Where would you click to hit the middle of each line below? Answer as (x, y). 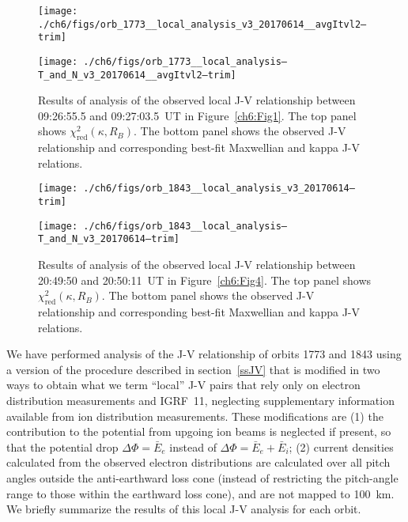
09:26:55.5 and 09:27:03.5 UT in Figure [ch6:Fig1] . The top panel (197, 115)
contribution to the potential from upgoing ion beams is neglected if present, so (199, 431)
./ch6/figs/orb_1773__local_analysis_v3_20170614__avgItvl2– (202, 24)
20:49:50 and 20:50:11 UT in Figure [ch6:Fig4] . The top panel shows (205, 280)
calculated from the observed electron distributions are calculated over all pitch (198, 462)
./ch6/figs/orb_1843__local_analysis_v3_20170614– (219, 189)
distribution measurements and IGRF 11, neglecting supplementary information (200, 401)
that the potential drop (62, 446)
